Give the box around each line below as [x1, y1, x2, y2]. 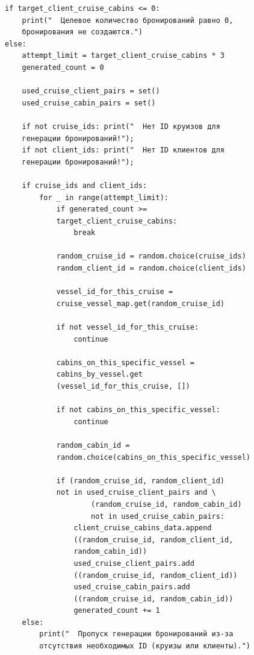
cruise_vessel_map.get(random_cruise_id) [56, 299, 225, 308]
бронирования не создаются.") [22, 28, 143, 37]
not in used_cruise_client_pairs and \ [56, 488, 216, 497]
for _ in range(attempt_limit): [39, 193, 169, 202]
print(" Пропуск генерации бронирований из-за [39, 630, 234, 639]
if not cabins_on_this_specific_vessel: [56, 406, 220, 415]
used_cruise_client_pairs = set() [22, 87, 160, 96]
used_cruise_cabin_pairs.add [73, 583, 190, 592]
